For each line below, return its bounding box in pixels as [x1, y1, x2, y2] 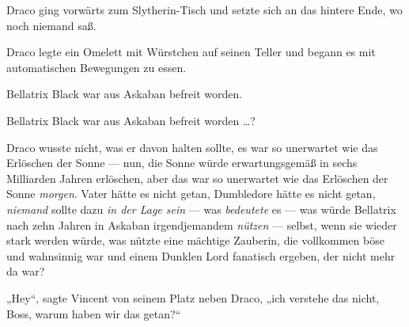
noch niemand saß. [6, 17, 97, 33]
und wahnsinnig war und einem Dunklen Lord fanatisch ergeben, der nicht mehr [6, 247, 396, 264]
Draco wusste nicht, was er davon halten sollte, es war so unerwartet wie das [6, 139, 378, 155]
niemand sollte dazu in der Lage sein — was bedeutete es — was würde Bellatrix [6, 200, 396, 217]
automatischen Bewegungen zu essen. [6, 59, 187, 75]
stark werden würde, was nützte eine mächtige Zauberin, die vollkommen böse [6, 232, 384, 249]
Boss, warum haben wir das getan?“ [6, 305, 181, 321]
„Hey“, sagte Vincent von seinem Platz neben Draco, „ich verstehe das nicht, [6, 289, 380, 306]
